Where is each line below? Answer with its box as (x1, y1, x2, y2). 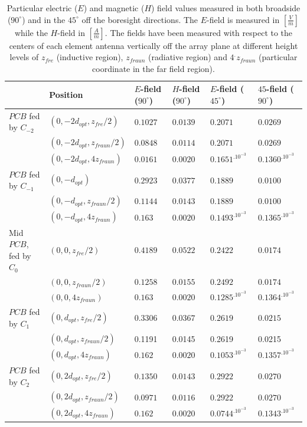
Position (49, 88, 83, 101)
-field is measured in (207, 13, 280, 25)
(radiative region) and (148, 51, 227, 63)
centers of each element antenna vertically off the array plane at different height (9, 39, 298, 51)
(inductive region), (56, 51, 123, 63)
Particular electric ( (6, 2, 78, 14)
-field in (57, 26, 85, 38)
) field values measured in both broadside (151, 2, 301, 14)
